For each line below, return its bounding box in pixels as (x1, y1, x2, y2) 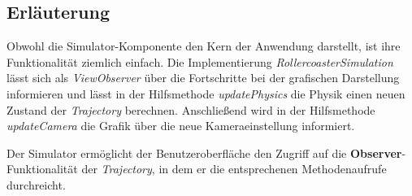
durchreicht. (7, 176, 66, 193)
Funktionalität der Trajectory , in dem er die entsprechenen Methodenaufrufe (7, 160, 387, 177)
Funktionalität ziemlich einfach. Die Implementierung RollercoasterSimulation (7, 53, 393, 70)
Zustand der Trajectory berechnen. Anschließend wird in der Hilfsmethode (7, 101, 375, 118)
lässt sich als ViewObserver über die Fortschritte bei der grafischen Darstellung (7, 69, 400, 86)
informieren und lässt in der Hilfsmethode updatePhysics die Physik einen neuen (7, 85, 405, 102)
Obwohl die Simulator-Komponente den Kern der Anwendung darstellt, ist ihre (7, 37, 401, 54)
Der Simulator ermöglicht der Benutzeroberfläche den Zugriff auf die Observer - (7, 144, 406, 161)
